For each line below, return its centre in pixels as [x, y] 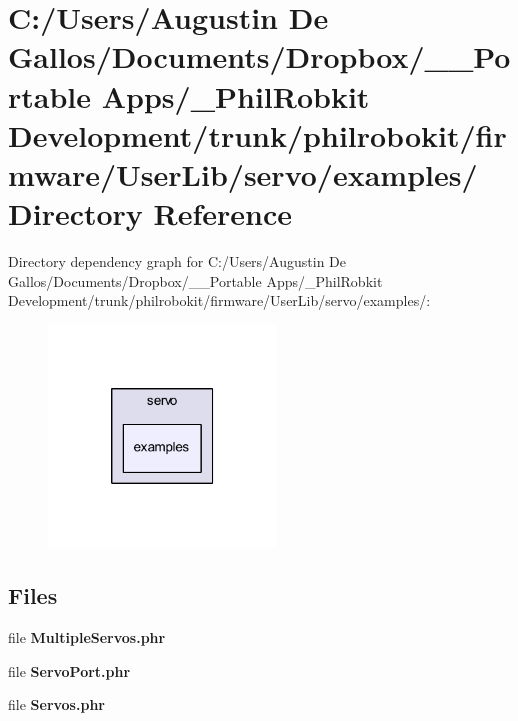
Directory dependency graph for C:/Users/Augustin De [177, 261]
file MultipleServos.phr [87, 636]
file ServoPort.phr [69, 670]
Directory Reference [150, 213]
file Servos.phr [56, 704]
